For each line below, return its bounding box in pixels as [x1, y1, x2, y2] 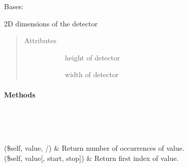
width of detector [65, 69, 119, 80]
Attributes [24, 35, 56, 46]
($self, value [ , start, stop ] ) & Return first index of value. [4, 152, 179, 163]
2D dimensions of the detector [4, 18, 98, 28]
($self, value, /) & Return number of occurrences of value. [4, 142, 184, 153]
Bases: [4, 1, 24, 11]
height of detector [65, 52, 120, 62]
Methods [4, 89, 36, 99]
